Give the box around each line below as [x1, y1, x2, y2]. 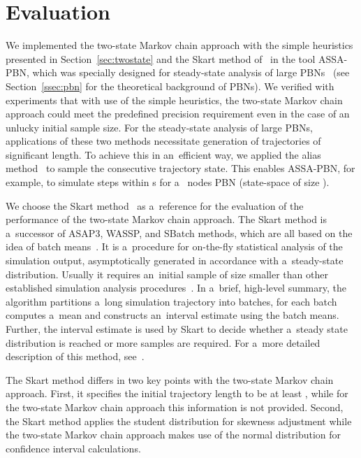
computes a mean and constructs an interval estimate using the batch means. [6, 308, 339, 322]
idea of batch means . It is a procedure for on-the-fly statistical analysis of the [6, 239, 343, 254]
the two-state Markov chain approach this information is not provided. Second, [6, 399, 344, 414]
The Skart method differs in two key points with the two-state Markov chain [6, 372, 334, 387]
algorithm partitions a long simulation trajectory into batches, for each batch [6, 294, 337, 308]
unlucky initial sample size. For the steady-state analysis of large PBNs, [6, 120, 313, 134]
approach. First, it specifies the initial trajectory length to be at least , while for [6, 386, 348, 401]
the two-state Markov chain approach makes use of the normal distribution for [6, 427, 341, 442]
